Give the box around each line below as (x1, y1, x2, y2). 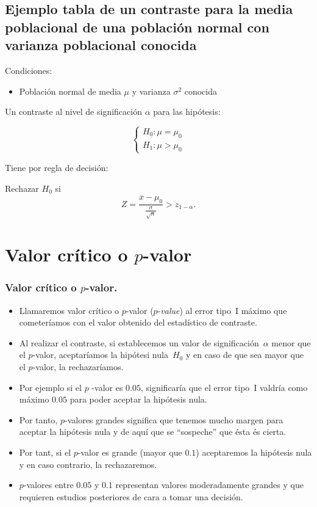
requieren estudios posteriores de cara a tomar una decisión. (19, 490, 243, 503)
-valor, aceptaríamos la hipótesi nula (32, 348, 168, 361)
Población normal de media (19, 84, 121, 97)
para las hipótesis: (153, 105, 221, 118)
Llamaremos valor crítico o (19, 304, 119, 316)
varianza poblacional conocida (5, 35, 197, 54)
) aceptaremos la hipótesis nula (196, 446, 312, 459)
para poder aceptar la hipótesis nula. (69, 393, 207, 406)
